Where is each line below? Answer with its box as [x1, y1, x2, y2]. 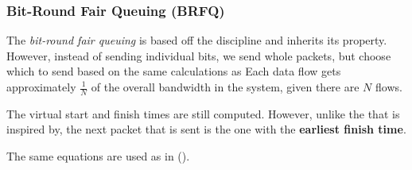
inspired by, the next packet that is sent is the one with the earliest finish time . [6, 121, 406, 137]
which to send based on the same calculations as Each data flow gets [6, 63, 341, 79]
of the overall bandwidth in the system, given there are [91, 79, 360, 95]
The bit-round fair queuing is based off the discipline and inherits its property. [6, 32, 387, 48]
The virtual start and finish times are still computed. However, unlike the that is [6, 105, 400, 122]
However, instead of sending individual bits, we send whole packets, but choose [6, 47, 391, 64]
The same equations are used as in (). [6, 148, 190, 164]
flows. [375, 79, 402, 95]
